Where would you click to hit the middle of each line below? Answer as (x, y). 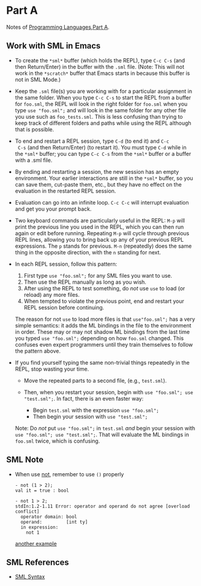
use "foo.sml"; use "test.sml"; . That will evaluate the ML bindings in (102, 434)
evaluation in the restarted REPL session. (65, 191)
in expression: (40, 527)
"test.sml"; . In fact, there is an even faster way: (84, 398)
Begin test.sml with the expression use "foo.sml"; (96, 410)
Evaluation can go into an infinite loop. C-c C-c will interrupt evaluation (102, 202)
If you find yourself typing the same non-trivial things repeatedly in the (102, 362)
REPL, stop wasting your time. (52, 369)
